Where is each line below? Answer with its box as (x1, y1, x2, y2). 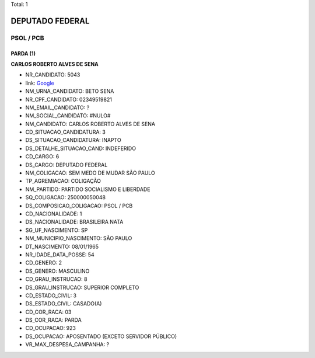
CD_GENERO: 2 (25, 259, 62, 266)
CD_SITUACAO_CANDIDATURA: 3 (25, 128, 106, 135)
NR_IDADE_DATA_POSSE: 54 (25, 251, 94, 258)
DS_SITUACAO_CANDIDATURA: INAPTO (25, 137, 122, 144)
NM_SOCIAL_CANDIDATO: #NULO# (25, 112, 111, 119)
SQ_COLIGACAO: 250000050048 (25, 194, 106, 201)
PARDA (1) (10, 50, 36, 57)
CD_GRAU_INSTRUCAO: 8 (25, 276, 87, 283)
